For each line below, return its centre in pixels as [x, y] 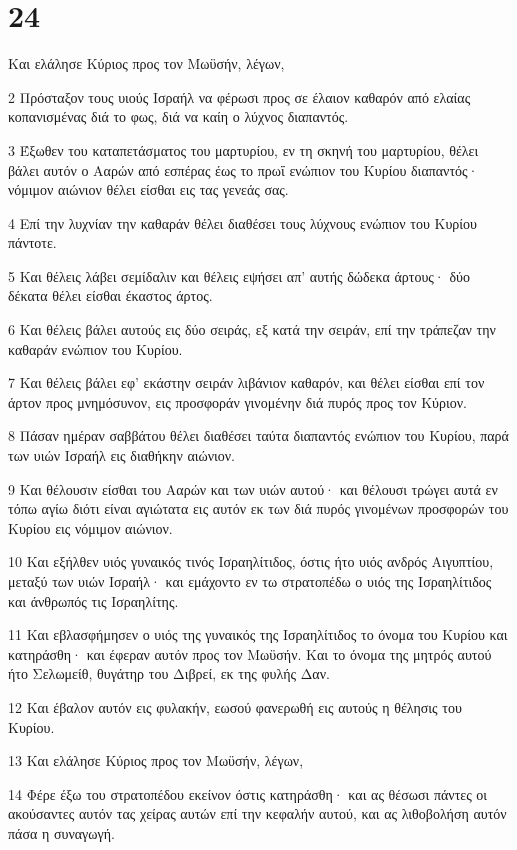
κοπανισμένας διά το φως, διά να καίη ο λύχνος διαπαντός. [178, 116]
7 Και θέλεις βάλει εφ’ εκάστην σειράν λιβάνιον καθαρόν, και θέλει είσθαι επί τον [246, 382]
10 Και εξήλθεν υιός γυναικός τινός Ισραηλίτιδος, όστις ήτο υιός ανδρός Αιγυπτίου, [251, 561]
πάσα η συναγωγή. [61, 832]
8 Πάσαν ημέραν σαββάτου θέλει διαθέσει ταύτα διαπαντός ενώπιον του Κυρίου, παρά [258, 435]
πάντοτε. [32, 242]
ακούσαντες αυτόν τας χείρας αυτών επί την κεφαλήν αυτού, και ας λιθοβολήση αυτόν [257, 813]
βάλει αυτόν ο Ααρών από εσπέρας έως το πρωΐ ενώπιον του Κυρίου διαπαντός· [243, 169]
